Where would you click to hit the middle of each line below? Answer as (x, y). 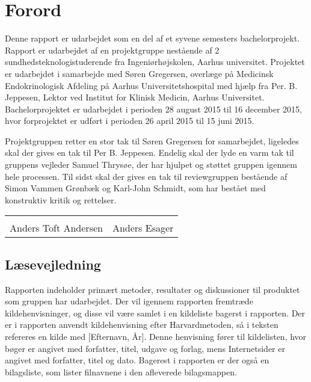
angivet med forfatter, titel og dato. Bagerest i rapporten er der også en (137, 360)
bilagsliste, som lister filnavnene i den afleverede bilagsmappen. (121, 371)
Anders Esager (143, 228)
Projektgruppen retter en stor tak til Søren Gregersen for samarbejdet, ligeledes (152, 140)
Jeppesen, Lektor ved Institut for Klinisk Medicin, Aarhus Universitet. (135, 97)
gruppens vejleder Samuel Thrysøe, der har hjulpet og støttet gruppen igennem (151, 165)
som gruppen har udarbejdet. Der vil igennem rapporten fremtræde (129, 301)
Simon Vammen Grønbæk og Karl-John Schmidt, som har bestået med (135, 188)
